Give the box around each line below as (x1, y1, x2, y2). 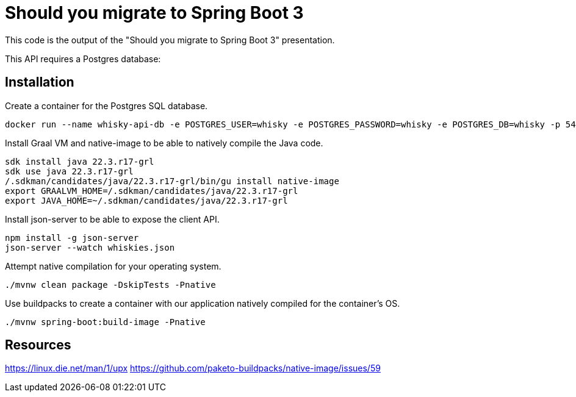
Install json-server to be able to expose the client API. (5, 213, 220, 224)
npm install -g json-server (5, 232, 139, 243)
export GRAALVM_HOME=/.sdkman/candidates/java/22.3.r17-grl (5, 185, 298, 196)
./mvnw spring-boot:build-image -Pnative (5, 317, 206, 327)
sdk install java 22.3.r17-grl (5, 156, 154, 166)
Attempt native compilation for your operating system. (5, 260, 221, 271)
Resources (5, 337, 71, 353)
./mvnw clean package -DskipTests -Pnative (5, 279, 216, 290)
